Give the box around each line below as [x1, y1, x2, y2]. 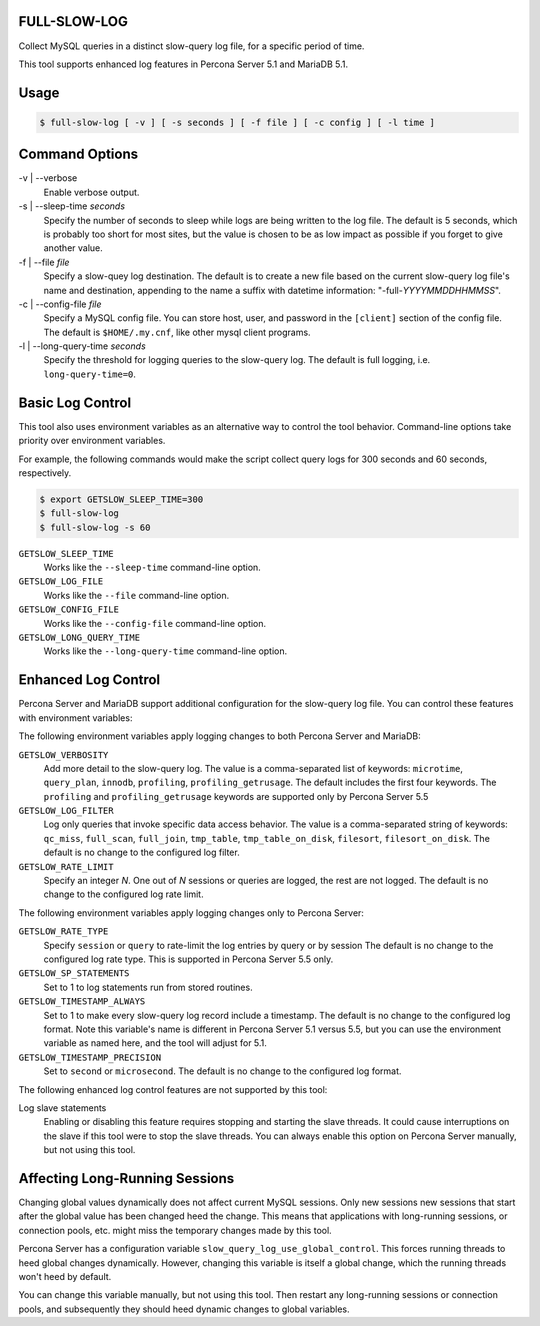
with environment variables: [18, 711, 133, 724]
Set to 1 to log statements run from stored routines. [43, 981, 254, 993]
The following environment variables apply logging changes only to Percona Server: [18, 906, 365, 919]
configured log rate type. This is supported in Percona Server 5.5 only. [43, 953, 334, 965]
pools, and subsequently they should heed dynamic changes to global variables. [18, 1303, 350, 1315]
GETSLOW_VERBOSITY [18, 749, 109, 760]
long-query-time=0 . [43, 368, 137, 380]
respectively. [18, 466, 72, 479]
